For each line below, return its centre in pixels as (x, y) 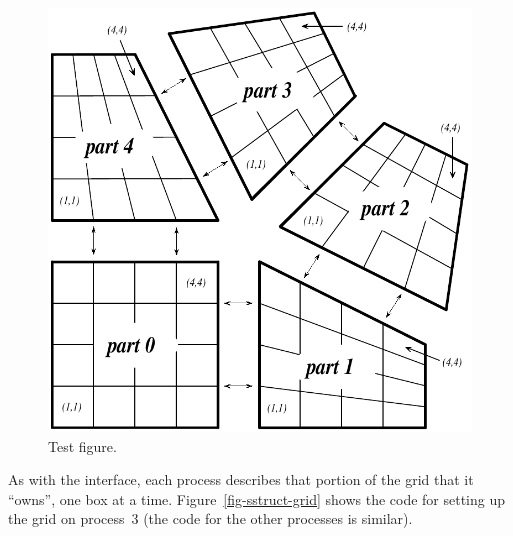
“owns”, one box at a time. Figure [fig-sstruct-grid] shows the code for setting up (257, 498)
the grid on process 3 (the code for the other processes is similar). (210, 518)
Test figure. (82, 445)
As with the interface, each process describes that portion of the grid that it (241, 479)
